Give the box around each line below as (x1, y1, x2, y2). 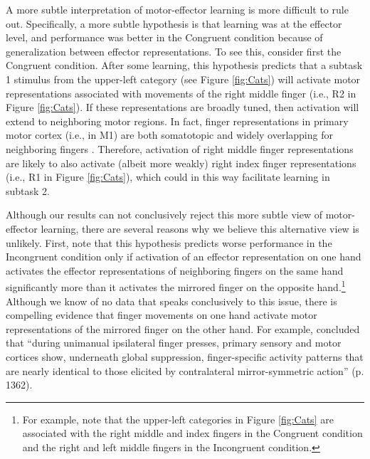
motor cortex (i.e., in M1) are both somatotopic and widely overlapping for (6, 127, 333, 142)
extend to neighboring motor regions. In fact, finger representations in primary (6, 113, 349, 128)
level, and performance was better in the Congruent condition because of (6, 30, 323, 45)
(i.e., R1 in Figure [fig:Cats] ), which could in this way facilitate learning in (6, 169, 330, 184)
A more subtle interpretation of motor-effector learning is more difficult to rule (6, 2, 349, 16)
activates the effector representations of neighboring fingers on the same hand (6, 263, 344, 278)
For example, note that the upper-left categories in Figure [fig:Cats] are (22, 411, 334, 426)
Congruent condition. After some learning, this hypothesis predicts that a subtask (6, 58, 363, 73)
